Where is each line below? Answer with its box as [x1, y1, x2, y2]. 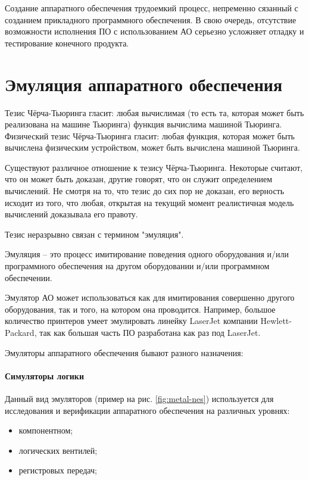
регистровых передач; [18, 464, 97, 476]
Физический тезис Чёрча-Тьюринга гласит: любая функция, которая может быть [5, 129, 295, 142]
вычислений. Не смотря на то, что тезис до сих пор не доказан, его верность [5, 185, 285, 197]
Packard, [5, 326, 37, 338]
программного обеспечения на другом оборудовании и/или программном [5, 260, 270, 272]
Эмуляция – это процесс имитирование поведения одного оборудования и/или [5, 248, 289, 260]
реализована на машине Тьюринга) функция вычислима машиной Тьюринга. [5, 118, 282, 130]
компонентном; [18, 424, 73, 437]
